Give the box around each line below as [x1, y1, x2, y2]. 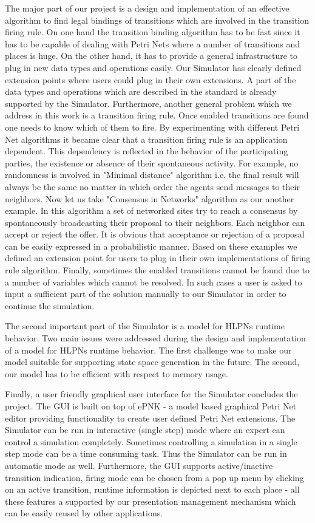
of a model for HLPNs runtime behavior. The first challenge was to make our [5, 343, 292, 356]
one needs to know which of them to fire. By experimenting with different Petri [5, 120, 300, 133]
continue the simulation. [5, 299, 95, 312]
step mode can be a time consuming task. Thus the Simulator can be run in [5, 447, 287, 460]
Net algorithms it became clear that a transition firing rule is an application [5, 132, 288, 145]
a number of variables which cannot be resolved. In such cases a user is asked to [5, 275, 302, 288]
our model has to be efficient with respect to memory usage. [5, 367, 228, 380]
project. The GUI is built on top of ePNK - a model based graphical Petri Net [5, 400, 297, 412]
